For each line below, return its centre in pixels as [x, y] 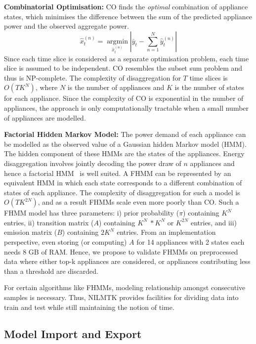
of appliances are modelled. [45, 117]
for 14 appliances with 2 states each [191, 242]
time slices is [209, 77]
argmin [117, 41]
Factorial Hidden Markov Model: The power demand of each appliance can [125, 134]
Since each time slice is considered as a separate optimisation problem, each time [127, 58]
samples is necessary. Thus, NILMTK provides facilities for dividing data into [121, 297]
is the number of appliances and [116, 87]
